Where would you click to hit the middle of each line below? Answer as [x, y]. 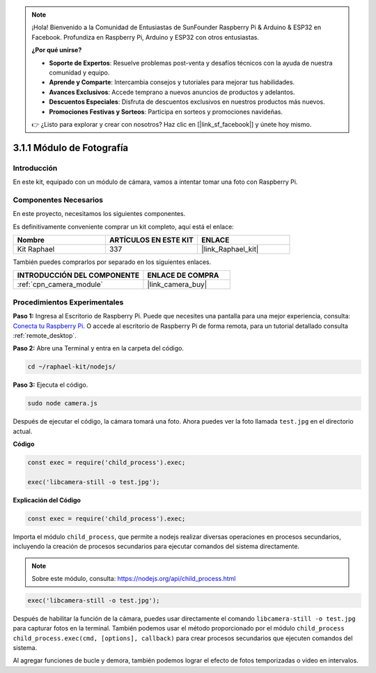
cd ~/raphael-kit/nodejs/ [72, 367]
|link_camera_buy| [177, 284]
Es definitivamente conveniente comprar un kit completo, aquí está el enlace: [124, 226]
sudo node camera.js [62, 403]
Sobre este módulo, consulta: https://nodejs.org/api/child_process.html [134, 578]
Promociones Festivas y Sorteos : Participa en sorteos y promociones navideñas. [166, 111]
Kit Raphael [36, 249]
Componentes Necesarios [58, 200]
